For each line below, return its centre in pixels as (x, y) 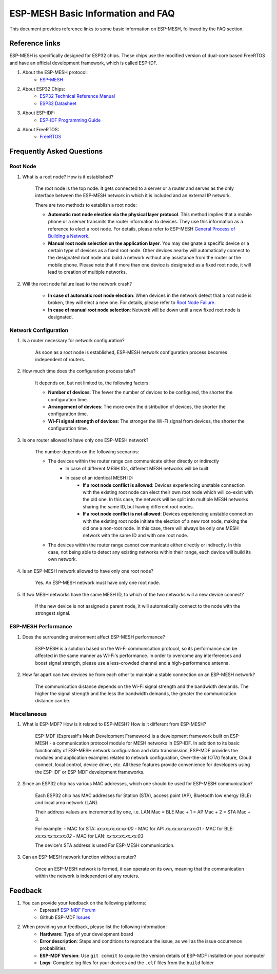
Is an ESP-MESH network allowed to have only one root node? (88, 571)
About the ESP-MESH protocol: (55, 73)
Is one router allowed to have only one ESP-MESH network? (85, 440)
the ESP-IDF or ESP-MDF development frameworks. (90, 772)
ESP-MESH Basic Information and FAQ (92, 13)
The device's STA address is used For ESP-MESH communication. (105, 845)
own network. (62, 559)
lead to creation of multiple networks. (87, 272)
